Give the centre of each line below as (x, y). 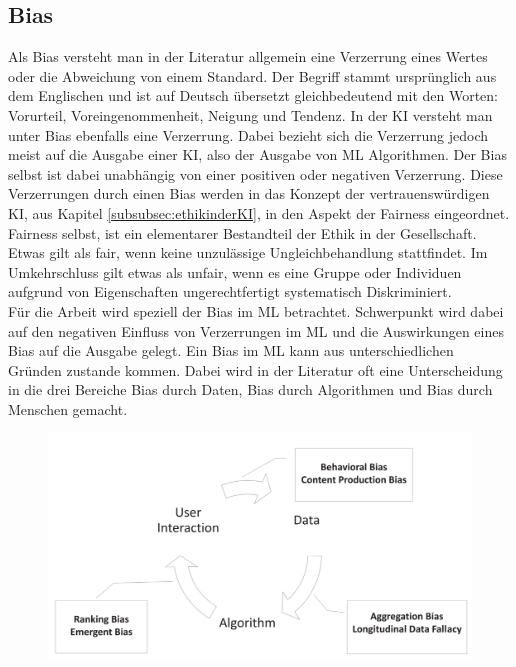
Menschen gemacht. (68, 408)
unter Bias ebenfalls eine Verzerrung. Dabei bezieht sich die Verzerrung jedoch (248, 134)
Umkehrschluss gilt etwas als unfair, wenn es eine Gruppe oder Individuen (235, 271)
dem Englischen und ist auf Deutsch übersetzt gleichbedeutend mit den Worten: (253, 95)
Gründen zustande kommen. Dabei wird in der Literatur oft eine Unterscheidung (255, 369)
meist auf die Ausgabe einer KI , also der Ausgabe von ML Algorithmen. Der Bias (257, 154)
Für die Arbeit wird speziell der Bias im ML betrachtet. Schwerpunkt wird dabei (256, 310)
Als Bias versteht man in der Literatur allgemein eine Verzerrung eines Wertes (248, 56)
